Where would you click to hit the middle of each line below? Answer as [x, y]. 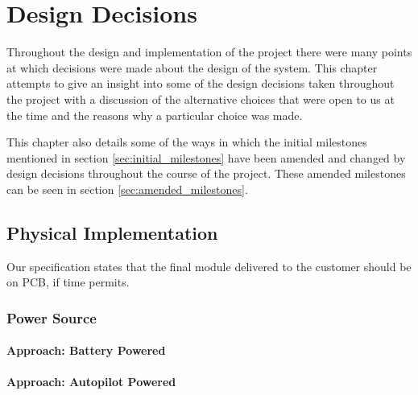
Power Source [52, 317]
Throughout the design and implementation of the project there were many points [209, 52]
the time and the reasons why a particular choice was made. [155, 115]
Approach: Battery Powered [86, 350]
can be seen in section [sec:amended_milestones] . [127, 189]
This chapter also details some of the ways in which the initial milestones [187, 142]
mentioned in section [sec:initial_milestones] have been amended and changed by [206, 157]
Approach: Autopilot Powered [91, 382]
